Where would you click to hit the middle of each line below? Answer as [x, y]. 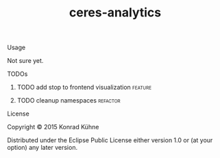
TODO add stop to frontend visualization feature [84, 88]
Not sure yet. [25, 61]
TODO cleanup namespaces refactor [69, 101]
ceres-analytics [115, 13]
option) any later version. [42, 148]
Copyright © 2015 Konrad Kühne [53, 127]
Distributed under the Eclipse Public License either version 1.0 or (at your [110, 140]
